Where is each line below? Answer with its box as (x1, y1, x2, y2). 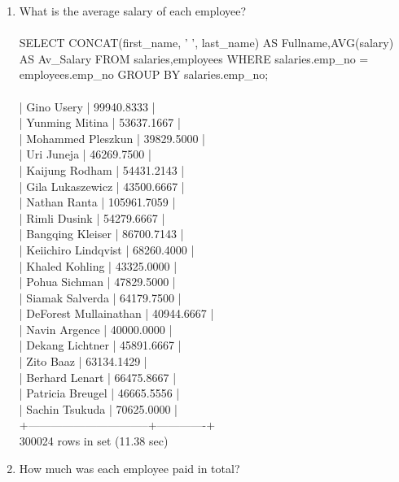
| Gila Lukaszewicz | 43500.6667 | (19, 177, 185, 194)
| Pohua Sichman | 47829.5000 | (19, 273, 176, 290)
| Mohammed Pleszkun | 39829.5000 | (19, 129, 205, 146)
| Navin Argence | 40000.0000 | (19, 320, 173, 337)
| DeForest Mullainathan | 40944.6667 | (19, 305, 214, 322)
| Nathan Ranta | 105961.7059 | (19, 193, 176, 211)
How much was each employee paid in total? (19, 459, 240, 476)
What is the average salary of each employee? (19, 2, 247, 19)
